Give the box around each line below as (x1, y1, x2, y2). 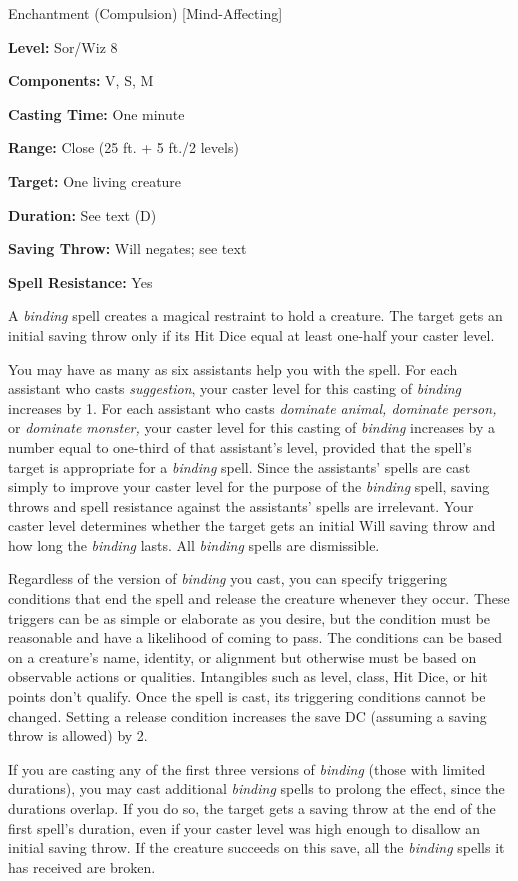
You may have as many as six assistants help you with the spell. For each (8, 358, 458, 379)
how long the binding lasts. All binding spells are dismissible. (8, 534, 380, 555)
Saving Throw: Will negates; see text (8, 238, 247, 259)
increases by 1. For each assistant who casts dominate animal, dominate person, (8, 397, 497, 418)
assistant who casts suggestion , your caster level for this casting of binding (8, 378, 462, 399)
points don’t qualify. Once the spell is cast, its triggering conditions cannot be (8, 686, 486, 707)
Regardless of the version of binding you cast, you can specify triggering (8, 568, 448, 589)
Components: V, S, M (8, 70, 154, 91)
